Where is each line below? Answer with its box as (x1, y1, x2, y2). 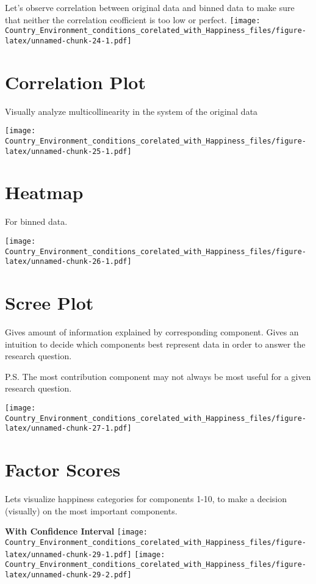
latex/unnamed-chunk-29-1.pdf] (5, 550, 132, 559)
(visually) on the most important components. (5, 504, 178, 517)
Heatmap (5, 180, 84, 205)
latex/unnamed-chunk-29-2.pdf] (5, 570, 132, 579)
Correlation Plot (5, 69, 146, 94)
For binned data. (5, 215, 68, 228)
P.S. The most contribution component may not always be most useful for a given (5, 370, 311, 382)
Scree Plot (5, 290, 94, 315)
